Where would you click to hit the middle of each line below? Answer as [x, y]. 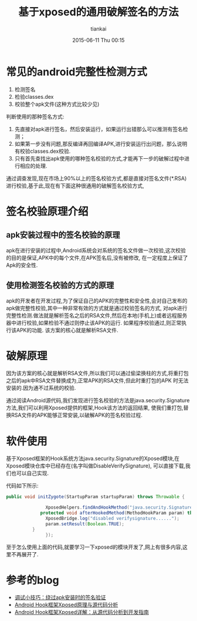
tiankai [98, 29]
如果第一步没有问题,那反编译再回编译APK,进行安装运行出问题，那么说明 [101, 143]
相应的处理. [33, 166]
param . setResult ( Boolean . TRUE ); [85, 524]
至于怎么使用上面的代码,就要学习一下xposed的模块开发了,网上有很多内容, [94, 547]
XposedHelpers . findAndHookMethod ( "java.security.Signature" [120, 508]
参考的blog [33, 580]
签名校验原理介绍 [47, 211]
